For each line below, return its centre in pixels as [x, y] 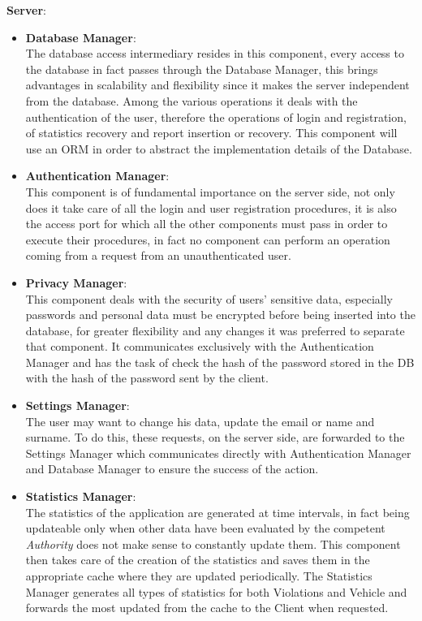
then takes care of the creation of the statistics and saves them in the [198, 560]
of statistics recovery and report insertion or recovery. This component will [211, 133]
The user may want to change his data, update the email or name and [200, 421]
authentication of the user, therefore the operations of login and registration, [216, 116]
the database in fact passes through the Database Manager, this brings [202, 69]
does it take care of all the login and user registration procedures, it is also [211, 207]
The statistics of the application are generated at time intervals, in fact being [217, 512]
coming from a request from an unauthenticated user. [158, 255]
